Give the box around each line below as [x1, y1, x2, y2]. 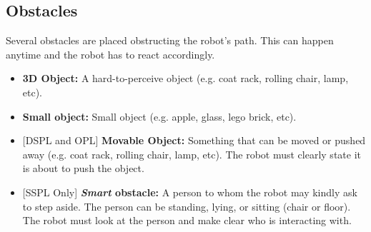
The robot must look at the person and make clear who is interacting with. [22, 213, 352, 228]
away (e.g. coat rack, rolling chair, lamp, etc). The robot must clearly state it [22, 146, 361, 161]
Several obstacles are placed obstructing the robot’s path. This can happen [6, 33, 334, 48]
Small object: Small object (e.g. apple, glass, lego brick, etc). [22, 109, 297, 123]
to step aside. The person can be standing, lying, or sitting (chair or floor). [22, 198, 351, 213]
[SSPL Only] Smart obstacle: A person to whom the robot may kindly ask [22, 184, 357, 199]
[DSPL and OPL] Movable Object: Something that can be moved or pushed [22, 133, 366, 148]
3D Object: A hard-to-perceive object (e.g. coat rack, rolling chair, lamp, [22, 71, 349, 86]
